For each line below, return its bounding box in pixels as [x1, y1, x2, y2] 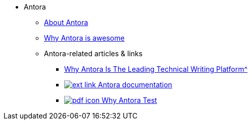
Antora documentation [97, 80, 172, 89]
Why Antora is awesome [44, 34, 125, 42]
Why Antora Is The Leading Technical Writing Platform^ [64, 65, 248, 73]
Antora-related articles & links [44, 49, 143, 58]
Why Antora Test [102, 96, 157, 104]
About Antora [44, 18, 88, 27]
